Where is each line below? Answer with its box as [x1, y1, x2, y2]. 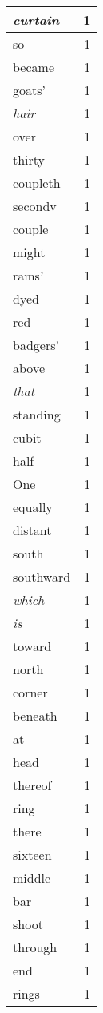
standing [13, 405, 61, 423]
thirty [13, 150, 46, 169]
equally [13, 498, 53, 516]
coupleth [13, 173, 61, 192]
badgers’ [13, 336, 59, 354]
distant [13, 521, 52, 539]
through [13, 938, 57, 956]
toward [13, 637, 52, 655]
